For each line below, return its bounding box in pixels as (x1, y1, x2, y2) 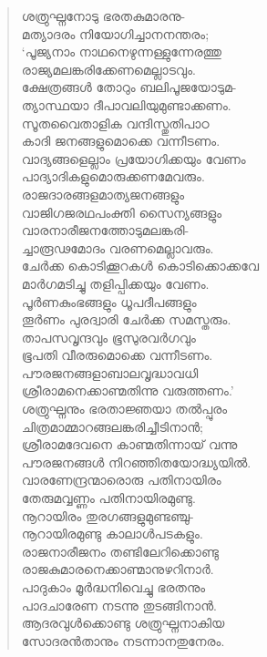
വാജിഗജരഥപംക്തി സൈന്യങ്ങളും (21, 202, 222, 221)
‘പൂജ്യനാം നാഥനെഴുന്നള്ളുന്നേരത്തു (21, 42, 221, 61)
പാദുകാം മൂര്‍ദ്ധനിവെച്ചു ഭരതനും (21, 578, 206, 596)
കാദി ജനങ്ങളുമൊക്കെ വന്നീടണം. (21, 131, 221, 150)
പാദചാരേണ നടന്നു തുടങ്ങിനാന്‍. (21, 595, 217, 614)
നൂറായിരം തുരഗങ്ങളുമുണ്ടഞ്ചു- (21, 506, 194, 525)
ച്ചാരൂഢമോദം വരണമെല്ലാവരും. (21, 238, 214, 257)
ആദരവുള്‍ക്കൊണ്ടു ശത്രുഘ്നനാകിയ (21, 613, 225, 632)
